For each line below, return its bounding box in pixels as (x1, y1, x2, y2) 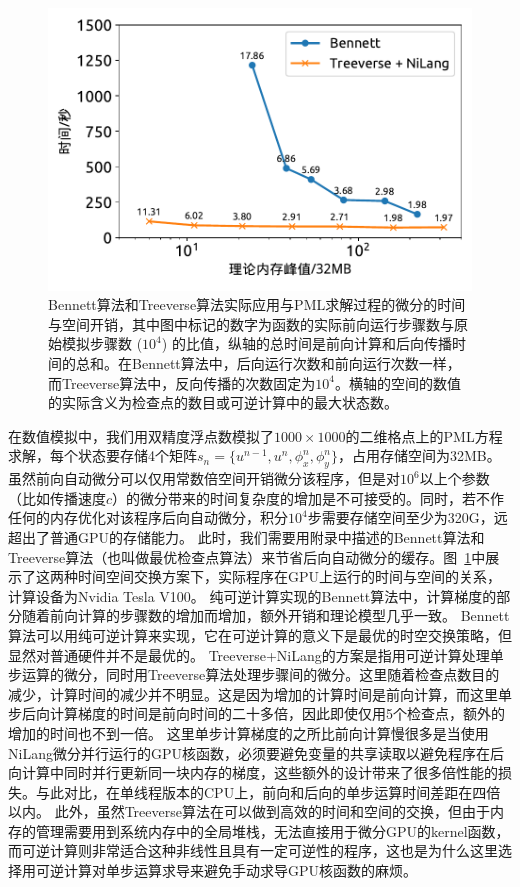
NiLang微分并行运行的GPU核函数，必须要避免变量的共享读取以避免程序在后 (8, 742, 504, 763)
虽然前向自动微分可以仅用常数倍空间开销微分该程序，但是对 (8, 468, 400, 489)
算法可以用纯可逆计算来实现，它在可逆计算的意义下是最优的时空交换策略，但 (8, 624, 512, 645)
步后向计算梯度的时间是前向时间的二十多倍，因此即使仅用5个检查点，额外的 (8, 703, 505, 724)
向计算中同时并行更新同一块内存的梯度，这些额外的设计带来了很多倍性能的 (8, 762, 498, 783)
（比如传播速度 (8, 487, 106, 508)
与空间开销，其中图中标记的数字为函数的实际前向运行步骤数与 (48, 313, 454, 334)
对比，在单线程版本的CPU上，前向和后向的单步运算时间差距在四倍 (63, 781, 501, 802)
